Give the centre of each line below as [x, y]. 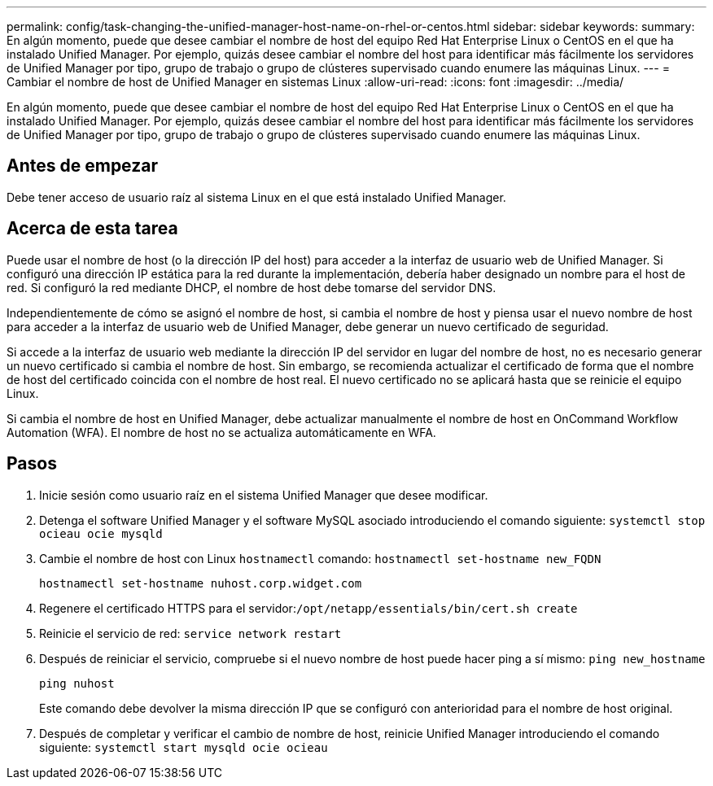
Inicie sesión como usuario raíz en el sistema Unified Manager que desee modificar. [264, 495]
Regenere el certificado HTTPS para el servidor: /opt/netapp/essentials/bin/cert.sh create [308, 608]
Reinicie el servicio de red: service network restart [190, 633]
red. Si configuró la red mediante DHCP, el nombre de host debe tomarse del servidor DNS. [252, 287]
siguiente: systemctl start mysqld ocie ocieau [184, 747]
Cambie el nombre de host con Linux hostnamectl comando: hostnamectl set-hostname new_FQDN [320, 558]
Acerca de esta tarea [92, 229]
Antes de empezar [82, 166]
